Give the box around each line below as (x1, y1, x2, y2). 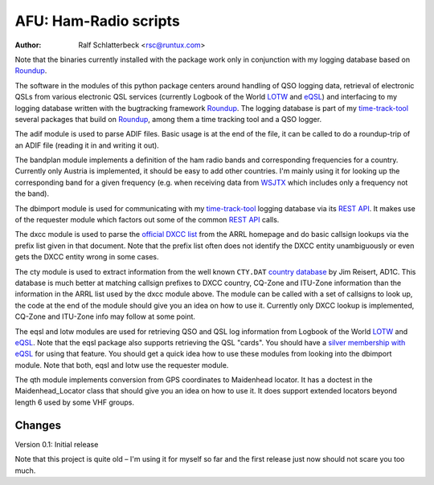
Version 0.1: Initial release (14, 439, 99, 449)
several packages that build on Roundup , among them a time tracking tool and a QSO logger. (14, 114, 321, 124)
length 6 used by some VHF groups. (14, 397, 134, 407)
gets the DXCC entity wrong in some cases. (14, 252, 160, 262)
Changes (14, 418, 62, 432)
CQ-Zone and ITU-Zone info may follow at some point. (14, 312, 196, 321)
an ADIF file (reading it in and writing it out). (14, 141, 160, 150)
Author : (14, 40, 42, 50)
